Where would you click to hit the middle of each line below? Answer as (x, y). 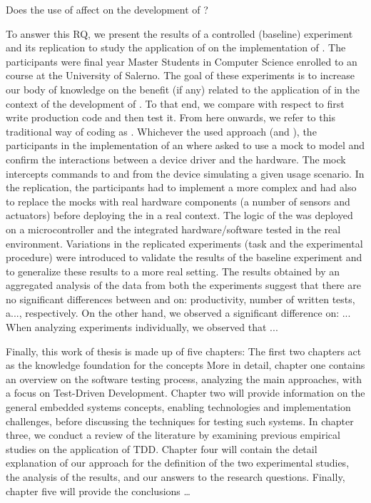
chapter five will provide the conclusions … (98, 491)
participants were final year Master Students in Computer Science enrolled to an (182, 61)
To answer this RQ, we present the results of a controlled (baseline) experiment (179, 33)
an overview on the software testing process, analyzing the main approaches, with (184, 378)
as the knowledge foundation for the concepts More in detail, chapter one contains (185, 365)
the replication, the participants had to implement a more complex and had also (181, 187)
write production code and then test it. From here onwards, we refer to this (171, 117)
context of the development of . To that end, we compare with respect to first (175, 103)
